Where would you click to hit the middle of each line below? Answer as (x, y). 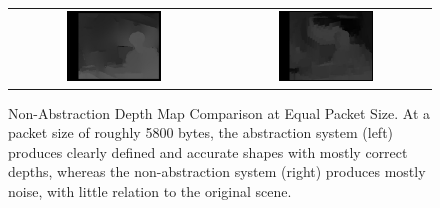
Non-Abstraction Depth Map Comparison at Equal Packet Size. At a (219, 112)
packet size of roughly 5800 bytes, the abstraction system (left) (201, 132)
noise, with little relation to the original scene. (150, 191)
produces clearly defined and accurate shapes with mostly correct (208, 151)
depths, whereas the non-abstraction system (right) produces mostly (217, 171)
